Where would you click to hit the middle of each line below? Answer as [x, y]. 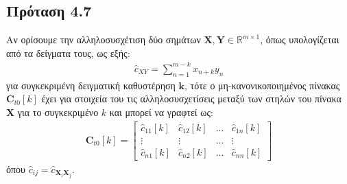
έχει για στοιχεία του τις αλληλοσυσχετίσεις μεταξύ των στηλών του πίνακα [191, 99]
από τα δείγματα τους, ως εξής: [68, 53]
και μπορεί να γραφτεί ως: [161, 112]
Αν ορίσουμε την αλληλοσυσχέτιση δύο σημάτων [104, 39]
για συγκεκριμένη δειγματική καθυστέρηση [91, 85]
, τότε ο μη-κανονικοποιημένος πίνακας [262, 85]
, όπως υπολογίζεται [300, 39]
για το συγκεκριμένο [58, 112]
